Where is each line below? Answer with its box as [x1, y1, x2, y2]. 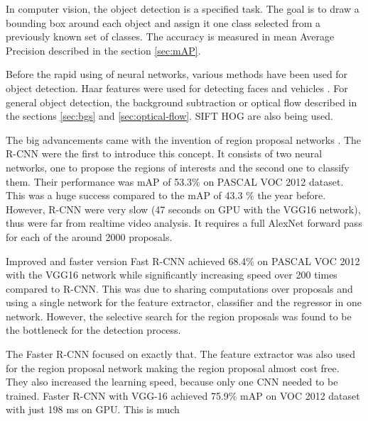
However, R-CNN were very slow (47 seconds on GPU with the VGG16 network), [6, 201, 361, 216]
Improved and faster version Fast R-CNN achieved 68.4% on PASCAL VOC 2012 [6, 253, 360, 268]
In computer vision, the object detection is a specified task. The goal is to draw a [6, 1, 359, 16]
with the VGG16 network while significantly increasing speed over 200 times [6, 267, 337, 282]
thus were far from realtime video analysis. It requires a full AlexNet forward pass [6, 215, 362, 230]
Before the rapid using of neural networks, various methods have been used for [6, 67, 348, 82]
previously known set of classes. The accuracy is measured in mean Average [6, 29, 335, 44]
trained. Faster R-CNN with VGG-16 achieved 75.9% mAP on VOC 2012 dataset [6, 388, 360, 403]
